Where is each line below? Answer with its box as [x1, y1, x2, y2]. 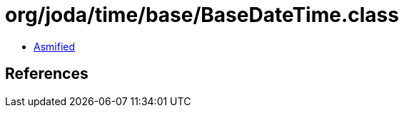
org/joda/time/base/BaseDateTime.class [5, 3, 399, 27]
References [5, 65, 89, 83]
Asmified [34, 40, 76, 53]
